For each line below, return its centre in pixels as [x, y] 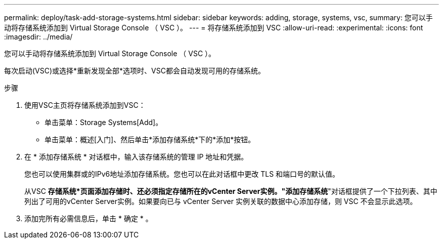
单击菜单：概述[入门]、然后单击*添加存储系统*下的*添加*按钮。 [150, 139]
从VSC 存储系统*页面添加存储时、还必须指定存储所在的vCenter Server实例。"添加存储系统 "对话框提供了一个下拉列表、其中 [231, 191]
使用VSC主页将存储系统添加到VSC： [85, 105]
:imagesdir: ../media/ [38, 37]
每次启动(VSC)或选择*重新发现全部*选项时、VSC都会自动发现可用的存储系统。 [135, 71]
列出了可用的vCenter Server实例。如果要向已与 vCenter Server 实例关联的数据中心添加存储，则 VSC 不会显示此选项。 [221, 201]
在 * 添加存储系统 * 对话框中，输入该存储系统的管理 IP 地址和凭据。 [136, 157]
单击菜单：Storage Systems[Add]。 [104, 122]
